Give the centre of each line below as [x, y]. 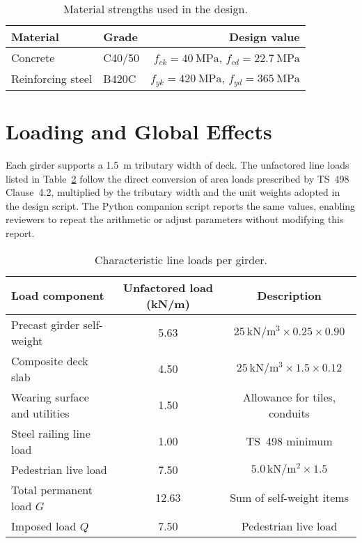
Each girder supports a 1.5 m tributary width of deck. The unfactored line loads [178, 165]
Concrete [33, 58]
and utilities [40, 413]
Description [289, 296]
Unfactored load [168, 287]
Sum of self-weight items [289, 498]
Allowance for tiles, [289, 397]
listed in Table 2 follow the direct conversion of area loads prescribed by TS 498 [178, 178]
